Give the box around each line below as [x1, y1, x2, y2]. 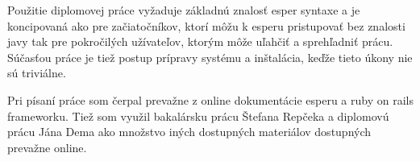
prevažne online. [7, 138, 87, 155]
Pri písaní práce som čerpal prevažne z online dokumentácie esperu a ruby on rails [7, 91, 414, 108]
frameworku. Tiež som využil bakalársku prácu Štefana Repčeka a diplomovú [7, 107, 389, 124]
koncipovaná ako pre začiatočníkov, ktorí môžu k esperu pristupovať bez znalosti [7, 17, 405, 34]
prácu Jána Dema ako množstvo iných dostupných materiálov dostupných [7, 123, 372, 140]
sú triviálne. [7, 64, 66, 81]
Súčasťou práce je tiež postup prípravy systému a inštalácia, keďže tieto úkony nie [7, 48, 413, 65]
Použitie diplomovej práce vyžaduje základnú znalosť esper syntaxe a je [7, 2, 360, 18]
